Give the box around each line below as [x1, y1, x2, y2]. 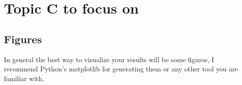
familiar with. [4, 73, 44, 83]
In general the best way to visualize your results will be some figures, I [4, 54, 214, 64]
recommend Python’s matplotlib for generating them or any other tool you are [4, 64, 238, 74]
